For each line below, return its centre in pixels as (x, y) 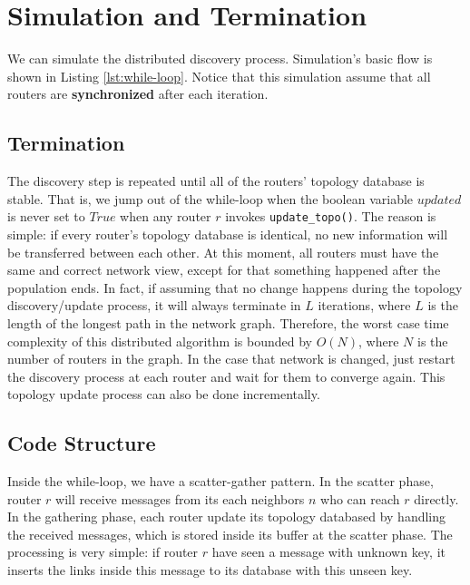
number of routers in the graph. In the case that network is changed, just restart (231, 359)
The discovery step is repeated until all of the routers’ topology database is (216, 181)
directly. (436, 498)
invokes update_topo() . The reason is (331, 216)
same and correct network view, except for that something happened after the (224, 270)
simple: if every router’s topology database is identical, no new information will (228, 234)
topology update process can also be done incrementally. (164, 394)
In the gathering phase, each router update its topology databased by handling (227, 517)
